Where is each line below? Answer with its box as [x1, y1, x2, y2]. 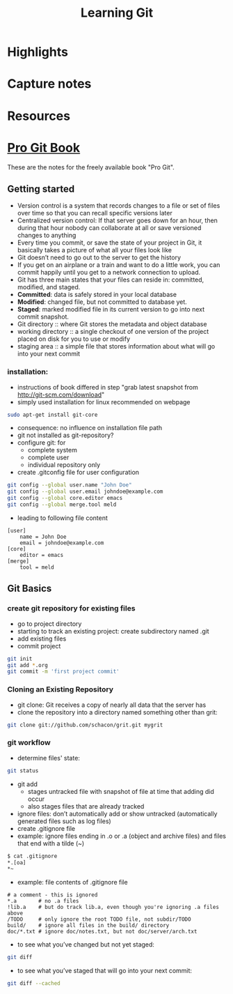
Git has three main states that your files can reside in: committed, [17, 275, 204, 284]
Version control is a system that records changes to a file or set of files [17, 201, 220, 210]
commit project [17, 641, 61, 650]
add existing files [17, 634, 67, 643]
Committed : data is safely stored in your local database [17, 291, 177, 299]
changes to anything [17, 231, 77, 240]
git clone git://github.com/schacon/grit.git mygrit [7, 721, 163, 728]
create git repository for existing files [7, 604, 136, 613]
